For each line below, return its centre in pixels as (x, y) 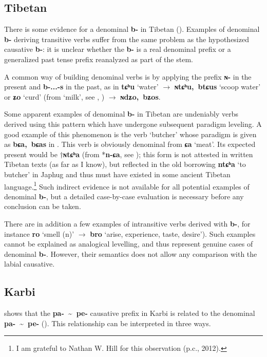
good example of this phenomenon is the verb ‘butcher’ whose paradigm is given (130, 134)
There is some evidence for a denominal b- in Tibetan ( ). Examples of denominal (132, 29)
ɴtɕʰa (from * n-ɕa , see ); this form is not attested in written (158, 154)
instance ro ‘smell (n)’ (39, 233)
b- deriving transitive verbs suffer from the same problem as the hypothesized (127, 39)
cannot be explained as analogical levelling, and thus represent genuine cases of (129, 244)
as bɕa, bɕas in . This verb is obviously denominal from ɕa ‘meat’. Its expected (130, 144)
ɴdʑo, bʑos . (140, 96)
